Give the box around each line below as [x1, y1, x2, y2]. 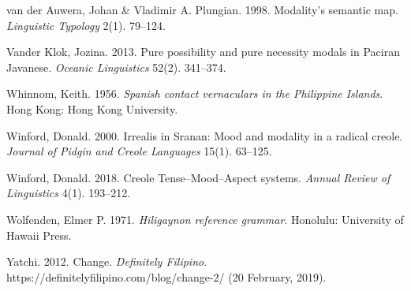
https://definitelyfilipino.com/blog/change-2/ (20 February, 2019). [6, 268, 327, 285]
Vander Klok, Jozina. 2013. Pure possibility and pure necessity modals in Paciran [6, 43, 400, 60]
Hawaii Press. [6, 226, 72, 243]
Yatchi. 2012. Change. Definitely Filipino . [6, 253, 207, 270]
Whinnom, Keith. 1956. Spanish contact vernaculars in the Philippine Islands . [6, 85, 383, 102]
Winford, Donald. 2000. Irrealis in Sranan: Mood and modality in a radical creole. [6, 127, 403, 144]
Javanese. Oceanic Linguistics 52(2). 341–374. [6, 58, 226, 75]
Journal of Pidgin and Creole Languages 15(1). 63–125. [6, 143, 272, 159]
